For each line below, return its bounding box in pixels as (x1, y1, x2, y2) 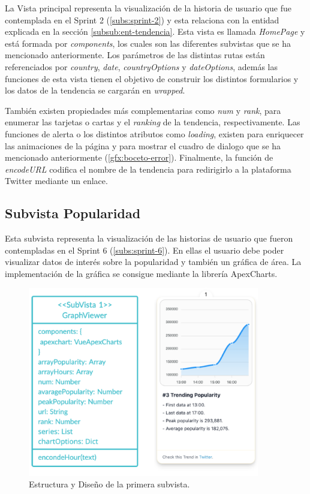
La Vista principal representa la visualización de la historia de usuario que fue (5, 2, 291, 14)
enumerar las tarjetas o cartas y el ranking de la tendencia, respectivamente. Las (5, 116, 300, 128)
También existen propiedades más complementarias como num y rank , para (5, 104, 281, 116)
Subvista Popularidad (5, 204, 141, 222)
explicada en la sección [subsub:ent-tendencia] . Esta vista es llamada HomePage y (5, 25, 305, 38)
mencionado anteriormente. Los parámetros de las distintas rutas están (5, 49, 265, 61)
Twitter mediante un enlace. (5, 174, 108, 187)
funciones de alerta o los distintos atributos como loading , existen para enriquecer (5, 127, 304, 140)
